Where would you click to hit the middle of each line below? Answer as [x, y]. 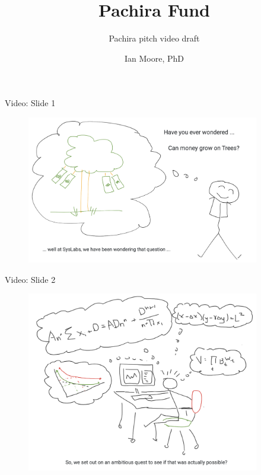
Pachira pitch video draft [154, 38]
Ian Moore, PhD [154, 58]
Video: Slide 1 [30, 103]
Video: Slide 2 [30, 279]
